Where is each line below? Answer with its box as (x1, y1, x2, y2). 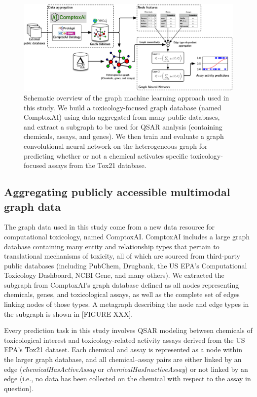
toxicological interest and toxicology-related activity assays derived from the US (4, 334, 245, 345)
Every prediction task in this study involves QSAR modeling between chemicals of (4, 325, 253, 335)
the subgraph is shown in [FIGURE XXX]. (4, 308, 133, 319)
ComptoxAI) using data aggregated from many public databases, (24, 112, 220, 122)
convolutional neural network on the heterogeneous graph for (24, 140, 208, 151)
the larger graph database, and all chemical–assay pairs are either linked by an (4, 354, 242, 364)
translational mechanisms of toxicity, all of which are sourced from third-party (4, 251, 240, 261)
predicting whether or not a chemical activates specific (24, 150, 188, 161)
